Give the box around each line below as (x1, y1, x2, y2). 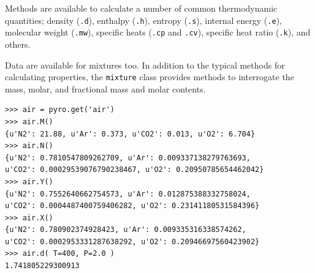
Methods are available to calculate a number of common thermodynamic (5, 2, 278, 14)
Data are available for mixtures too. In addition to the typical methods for (5, 58, 285, 71)
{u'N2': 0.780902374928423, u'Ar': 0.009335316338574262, (5, 225, 246, 234)
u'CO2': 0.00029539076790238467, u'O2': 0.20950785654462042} (5, 165, 264, 174)
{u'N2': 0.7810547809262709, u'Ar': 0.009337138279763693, (5, 153, 251, 162)
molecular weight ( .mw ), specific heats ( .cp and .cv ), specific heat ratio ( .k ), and (5, 26, 311, 39)
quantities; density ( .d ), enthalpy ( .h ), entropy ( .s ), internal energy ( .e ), (5, 13, 282, 26)
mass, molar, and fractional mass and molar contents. (5, 82, 206, 95)
